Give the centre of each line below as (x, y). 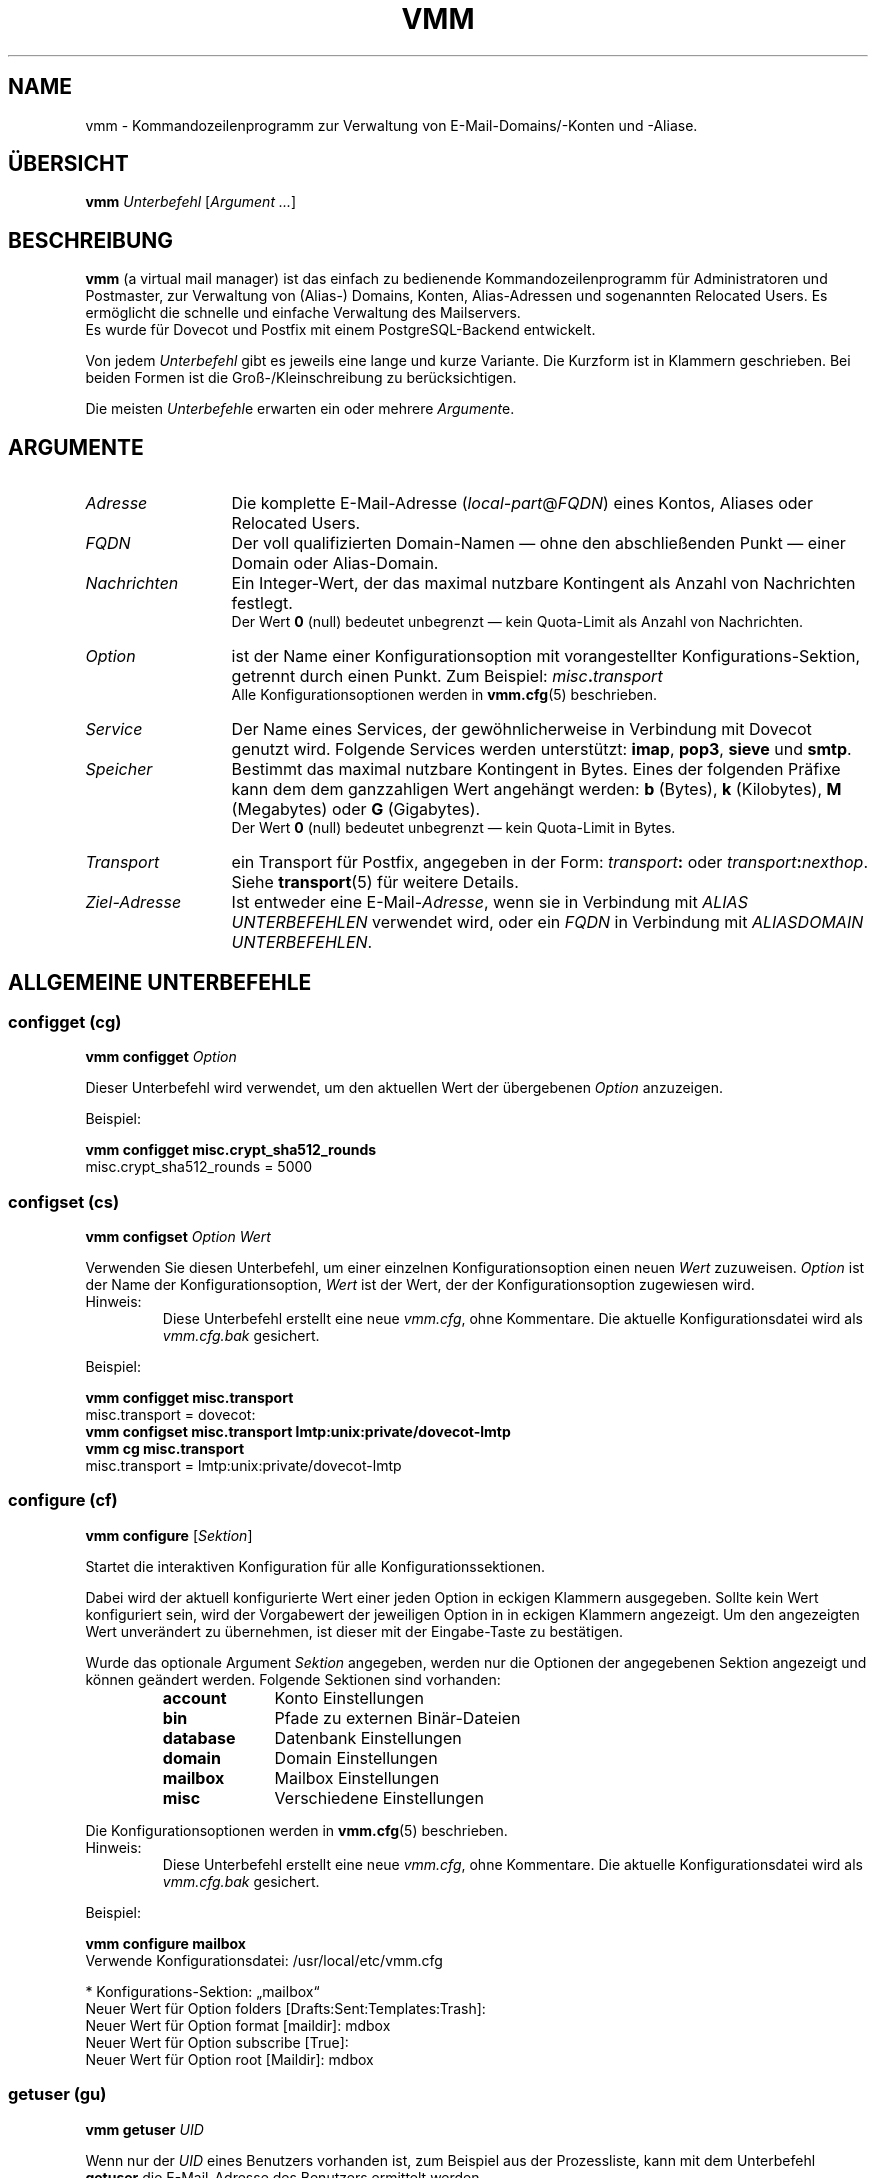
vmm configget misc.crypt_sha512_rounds (231, 1150)
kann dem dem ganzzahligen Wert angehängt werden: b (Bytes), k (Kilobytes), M (536, 789)
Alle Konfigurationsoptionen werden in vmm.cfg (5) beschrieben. (444, 695)
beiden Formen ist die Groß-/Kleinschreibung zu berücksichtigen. (301, 378)
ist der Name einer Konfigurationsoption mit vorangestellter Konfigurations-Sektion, (546, 656)
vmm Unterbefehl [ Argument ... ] (191, 202)
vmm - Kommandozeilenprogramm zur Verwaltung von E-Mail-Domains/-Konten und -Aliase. (391, 125)
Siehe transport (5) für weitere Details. (375, 882)
